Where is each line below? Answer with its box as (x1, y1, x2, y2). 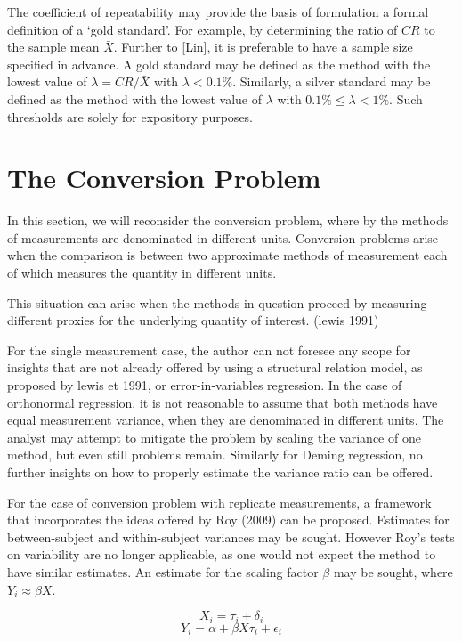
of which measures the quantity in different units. (7, 264, 277, 282)
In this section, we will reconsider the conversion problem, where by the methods (7, 211, 449, 230)
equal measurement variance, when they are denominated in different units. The (7, 410, 444, 429)
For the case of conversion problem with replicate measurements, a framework (7, 492, 432, 511)
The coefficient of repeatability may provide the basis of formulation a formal (7, 3, 429, 20)
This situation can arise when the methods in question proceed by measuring (7, 293, 427, 312)
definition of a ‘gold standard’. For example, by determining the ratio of (7, 20, 398, 38)
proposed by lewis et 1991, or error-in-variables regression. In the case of (7, 376, 402, 394)
